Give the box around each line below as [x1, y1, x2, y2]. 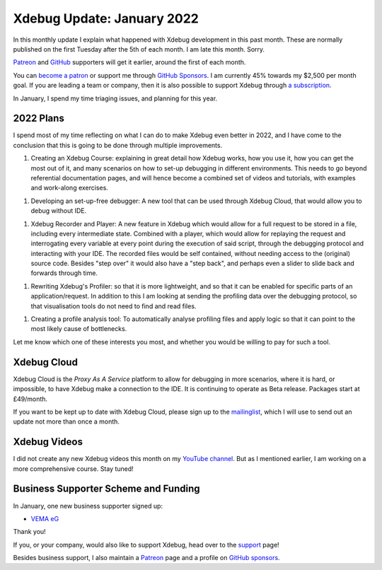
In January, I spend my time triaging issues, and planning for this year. [13, 94, 218, 103]
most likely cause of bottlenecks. [30, 325, 127, 333]
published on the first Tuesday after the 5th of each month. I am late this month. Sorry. [13, 45, 265, 53]
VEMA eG [30, 514, 59, 523]
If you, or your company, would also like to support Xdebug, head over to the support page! [13, 540, 279, 549]
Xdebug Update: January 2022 [13, 11, 199, 26]
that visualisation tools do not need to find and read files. [30, 301, 197, 310]
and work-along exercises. [30, 184, 109, 192]
